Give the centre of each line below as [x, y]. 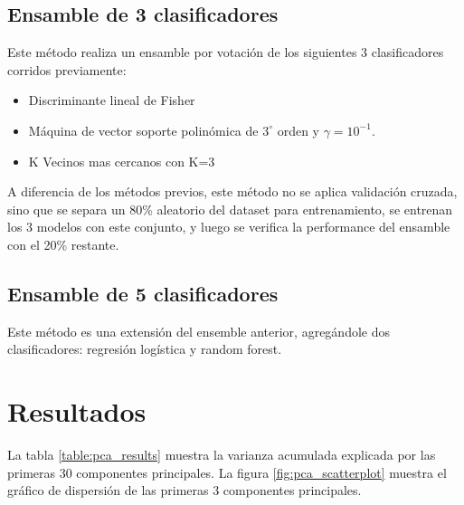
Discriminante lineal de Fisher [112, 100]
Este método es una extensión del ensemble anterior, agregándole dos [199, 331]
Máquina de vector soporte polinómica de [143, 130]
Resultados [77, 411]
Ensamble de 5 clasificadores [143, 293]
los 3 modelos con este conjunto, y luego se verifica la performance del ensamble [229, 227]
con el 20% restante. [63, 244]
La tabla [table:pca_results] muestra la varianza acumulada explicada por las [222, 455]
